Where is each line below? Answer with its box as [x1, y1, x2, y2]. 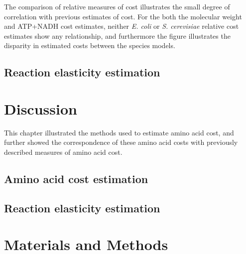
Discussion [4, 98, 77, 119]
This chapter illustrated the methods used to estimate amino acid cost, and [4, 127, 234, 137]
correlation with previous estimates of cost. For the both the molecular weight [4, 11, 242, 21]
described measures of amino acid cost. [4, 147, 123, 157]
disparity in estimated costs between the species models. [4, 40, 175, 51]
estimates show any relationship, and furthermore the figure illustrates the [4, 30, 231, 41]
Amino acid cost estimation [4, 171, 148, 187]
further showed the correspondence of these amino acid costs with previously [4, 137, 238, 147]
